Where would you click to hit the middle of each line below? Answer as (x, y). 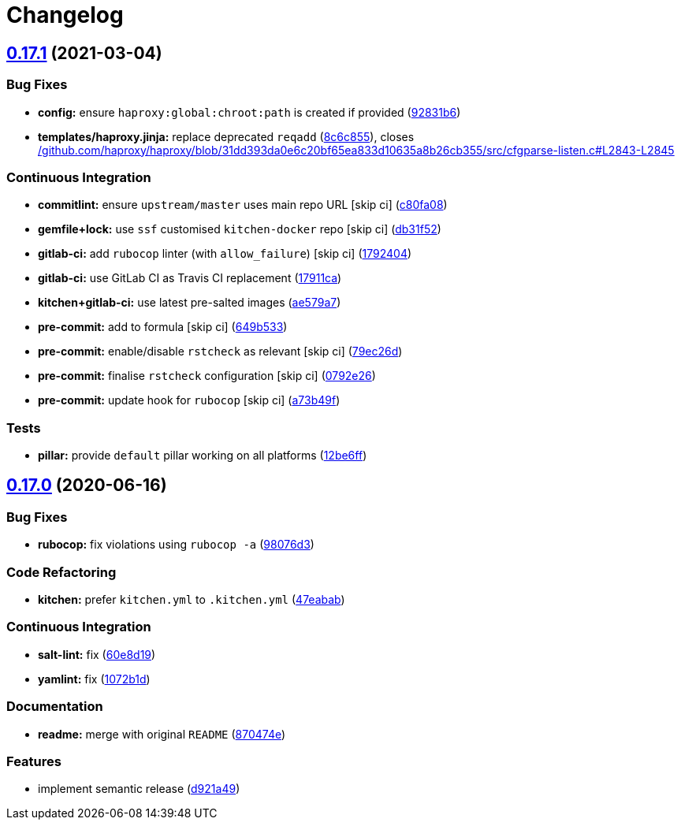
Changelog (65, 15)
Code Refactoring (61, 572)
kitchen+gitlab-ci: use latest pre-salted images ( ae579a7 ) (190, 303)
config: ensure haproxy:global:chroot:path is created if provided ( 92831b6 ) (249, 112)
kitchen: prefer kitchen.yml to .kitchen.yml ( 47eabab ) (192, 600)
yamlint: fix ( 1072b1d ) (94, 679)
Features (34, 761)
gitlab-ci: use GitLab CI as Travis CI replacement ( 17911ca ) (190, 278)
